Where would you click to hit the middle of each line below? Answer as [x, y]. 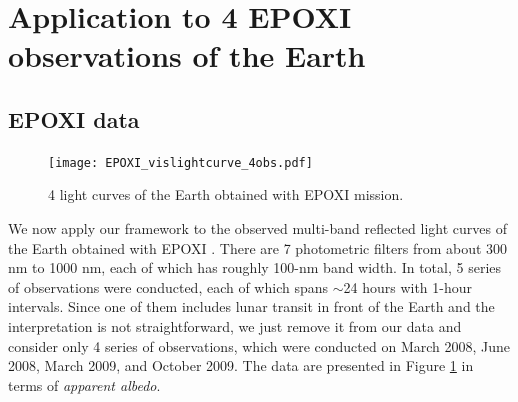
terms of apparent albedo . [84, 384]
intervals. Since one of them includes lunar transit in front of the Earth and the [251, 306]
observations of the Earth [187, 55]
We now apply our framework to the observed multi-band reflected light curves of [257, 228]
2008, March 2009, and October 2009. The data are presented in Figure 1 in [241, 365]
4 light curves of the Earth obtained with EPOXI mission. [226, 194]
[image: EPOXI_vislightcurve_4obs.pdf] [180, 162]
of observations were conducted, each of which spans [168, 286]
